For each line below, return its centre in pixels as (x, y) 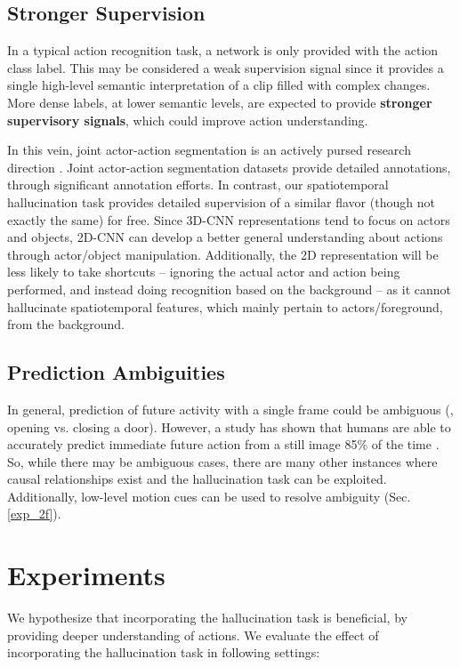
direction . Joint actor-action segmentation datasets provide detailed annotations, (229, 167)
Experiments (86, 575)
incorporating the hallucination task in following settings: (164, 652)
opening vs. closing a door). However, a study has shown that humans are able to (229, 426)
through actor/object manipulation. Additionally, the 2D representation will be (223, 254)
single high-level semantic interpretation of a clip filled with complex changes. (219, 85)
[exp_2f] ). (34, 514)
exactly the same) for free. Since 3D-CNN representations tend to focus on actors (229, 219)
